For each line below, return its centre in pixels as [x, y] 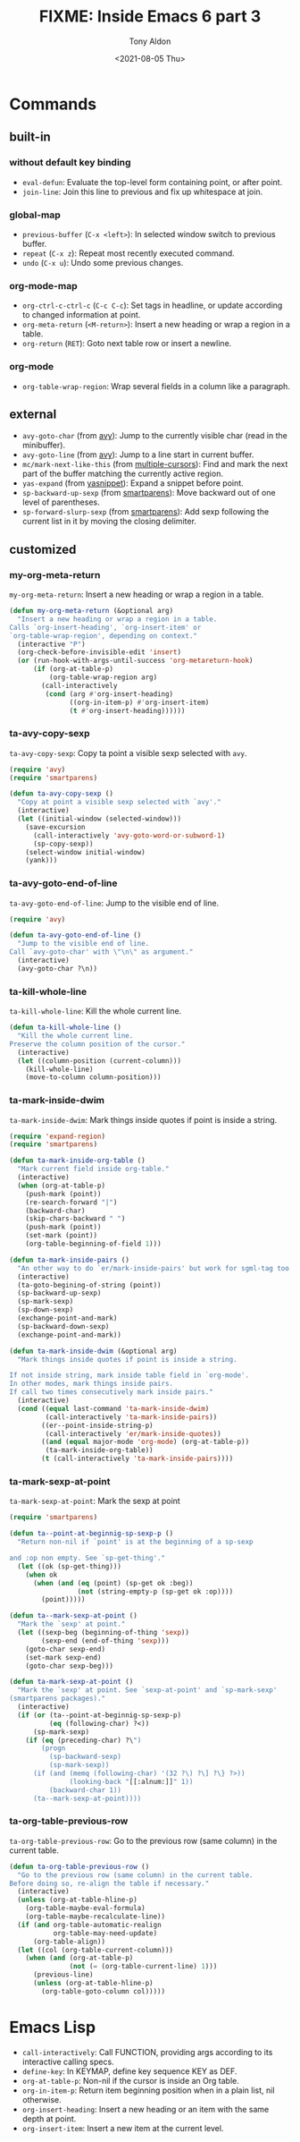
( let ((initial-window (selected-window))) [99, 819]
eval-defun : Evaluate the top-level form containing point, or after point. [152, 182]
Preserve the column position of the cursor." [97, 1044]
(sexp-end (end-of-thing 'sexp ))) [105, 1640]
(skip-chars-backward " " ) [75, 1219]
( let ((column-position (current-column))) [99, 1061]
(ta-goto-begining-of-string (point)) [90, 1285]
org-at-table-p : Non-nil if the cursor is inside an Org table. [130, 2080]
